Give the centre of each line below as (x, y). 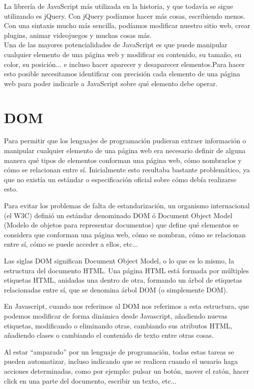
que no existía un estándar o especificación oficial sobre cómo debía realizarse (120, 179)
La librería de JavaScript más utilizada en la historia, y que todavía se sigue (119, 6)
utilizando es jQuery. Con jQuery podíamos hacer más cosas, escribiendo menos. (125, 16)
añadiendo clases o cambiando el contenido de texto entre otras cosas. (109, 335)
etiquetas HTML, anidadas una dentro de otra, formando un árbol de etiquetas (123, 280)
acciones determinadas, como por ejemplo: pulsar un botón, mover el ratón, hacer (127, 371)
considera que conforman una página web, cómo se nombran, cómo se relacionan (125, 234)
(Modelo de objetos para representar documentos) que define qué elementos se (122, 225)
